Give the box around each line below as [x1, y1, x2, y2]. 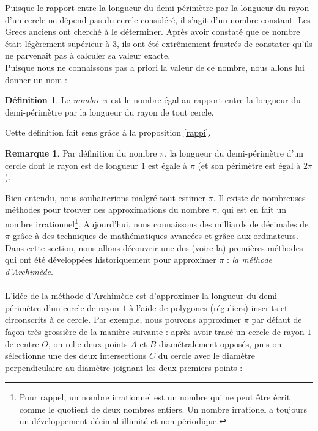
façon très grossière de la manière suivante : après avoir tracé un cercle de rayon [5, 325, 305, 337]
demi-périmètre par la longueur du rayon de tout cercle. [5, 105, 214, 118]
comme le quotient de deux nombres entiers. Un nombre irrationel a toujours [19, 402, 308, 415]
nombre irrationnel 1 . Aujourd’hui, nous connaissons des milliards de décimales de [5, 215, 309, 230]
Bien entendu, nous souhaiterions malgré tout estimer [5, 191, 206, 204]
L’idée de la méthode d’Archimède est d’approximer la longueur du [5, 289, 256, 302]
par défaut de [251, 313, 302, 326]
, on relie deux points [48, 337, 128, 350]
